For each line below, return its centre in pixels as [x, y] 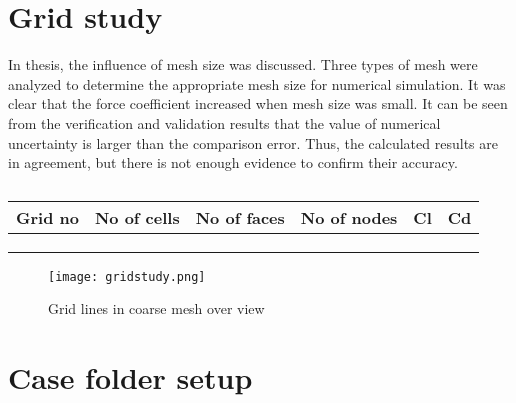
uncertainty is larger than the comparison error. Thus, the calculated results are [253, 142]
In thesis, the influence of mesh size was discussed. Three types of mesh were [243, 64]
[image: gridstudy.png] [127, 276]
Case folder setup [130, 377]
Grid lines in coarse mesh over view [156, 308]
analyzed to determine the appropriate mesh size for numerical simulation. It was [257, 83]
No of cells [137, 217]
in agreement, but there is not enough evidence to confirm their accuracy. [233, 162]
